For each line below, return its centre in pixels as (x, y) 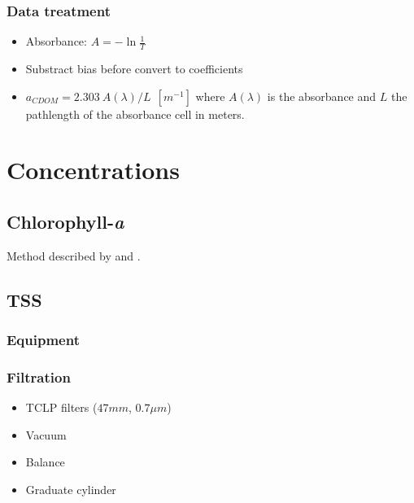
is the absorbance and (322, 96)
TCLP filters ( (61, 407)
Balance (45, 462)
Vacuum (46, 434)
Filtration (39, 376)
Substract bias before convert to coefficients (134, 69)
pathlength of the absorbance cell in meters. (135, 114)
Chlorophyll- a (65, 221)
